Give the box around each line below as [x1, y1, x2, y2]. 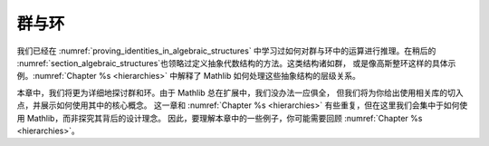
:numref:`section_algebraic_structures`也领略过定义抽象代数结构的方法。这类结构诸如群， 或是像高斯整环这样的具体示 [16, 57, 456, 68]
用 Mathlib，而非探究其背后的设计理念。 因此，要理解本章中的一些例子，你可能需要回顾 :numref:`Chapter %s [16, 112, 423, 123]
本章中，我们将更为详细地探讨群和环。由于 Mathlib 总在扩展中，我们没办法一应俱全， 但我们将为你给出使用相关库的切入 [16, 87, 464, 98]
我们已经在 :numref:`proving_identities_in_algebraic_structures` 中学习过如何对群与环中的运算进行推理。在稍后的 [16, 45, 436, 56]
